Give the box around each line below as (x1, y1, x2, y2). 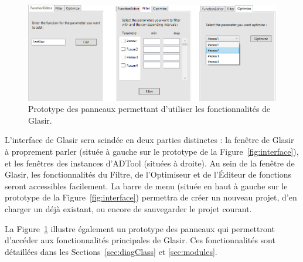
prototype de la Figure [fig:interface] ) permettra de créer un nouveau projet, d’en (5, 191, 297, 203)
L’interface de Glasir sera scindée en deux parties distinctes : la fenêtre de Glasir (5, 134, 294, 146)
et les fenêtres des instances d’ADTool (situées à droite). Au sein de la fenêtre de (5, 156, 295, 169)
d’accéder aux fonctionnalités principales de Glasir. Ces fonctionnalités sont (5, 234, 275, 246)
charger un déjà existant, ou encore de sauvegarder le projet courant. (5, 202, 252, 215)
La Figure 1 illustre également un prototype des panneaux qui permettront (5, 222, 275, 234)
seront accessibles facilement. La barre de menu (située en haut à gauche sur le (5, 179, 288, 192)
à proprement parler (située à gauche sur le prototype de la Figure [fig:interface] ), (5, 145, 299, 157)
